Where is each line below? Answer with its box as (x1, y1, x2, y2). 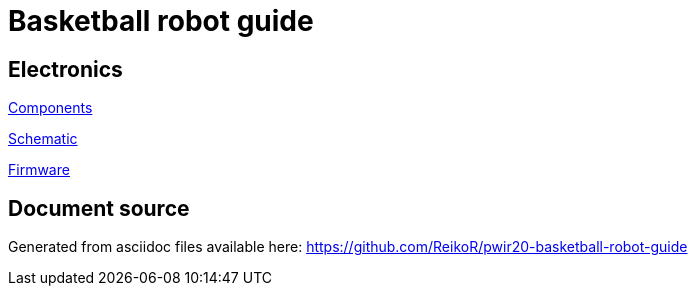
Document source (8, 195, 190, 221)
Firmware (8, 161, 70, 179)
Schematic (8, 130, 78, 148)
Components (8, 99, 93, 117)
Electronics (8, 56, 123, 82)
